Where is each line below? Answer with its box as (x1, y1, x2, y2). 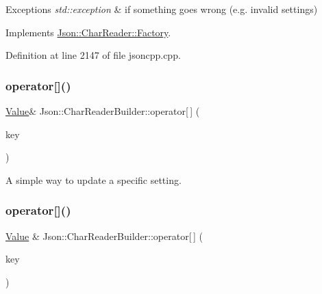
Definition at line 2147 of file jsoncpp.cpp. (5, 48, 181, 62)
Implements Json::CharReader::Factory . (5, 25, 171, 39)
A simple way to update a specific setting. (5, 172, 182, 187)
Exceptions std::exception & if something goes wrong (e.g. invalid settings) (5, 2, 318, 16)
